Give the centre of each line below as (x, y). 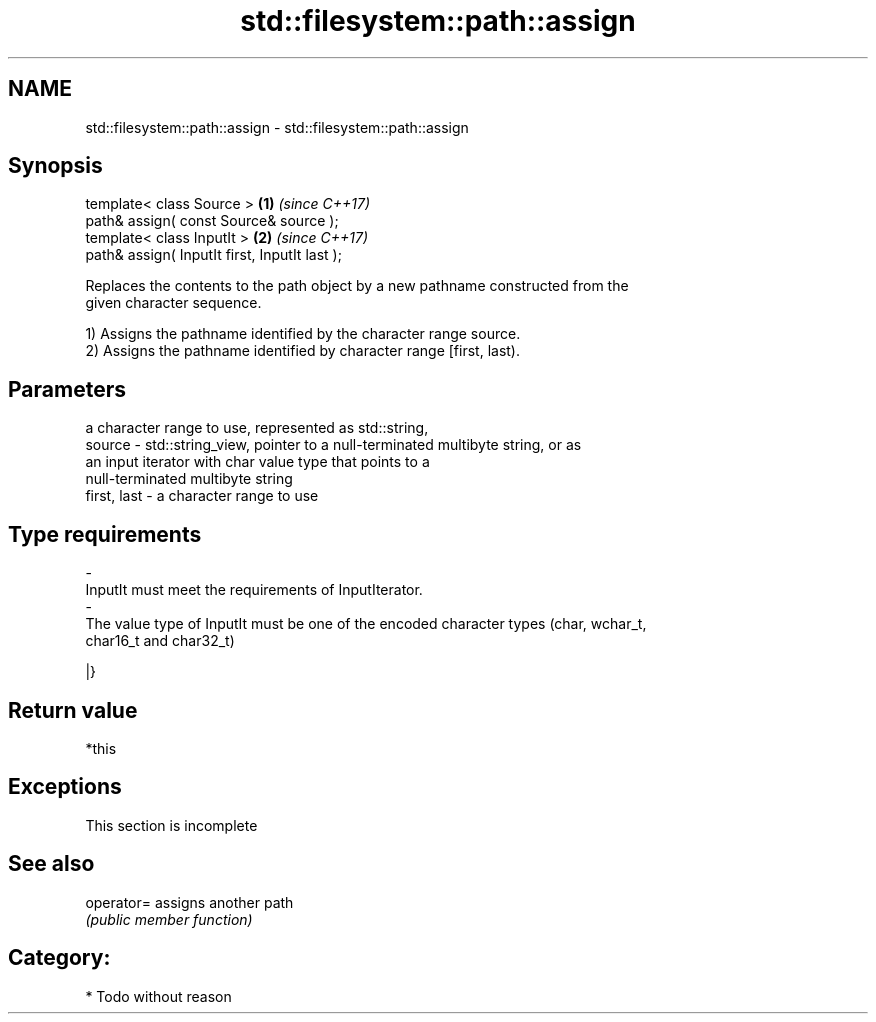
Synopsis (55, 166)
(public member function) (169, 919)
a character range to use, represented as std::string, (257, 428)
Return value (73, 710)
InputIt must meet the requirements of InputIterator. (254, 590)
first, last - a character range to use (202, 496)
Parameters (67, 389)
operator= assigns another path (189, 902)
